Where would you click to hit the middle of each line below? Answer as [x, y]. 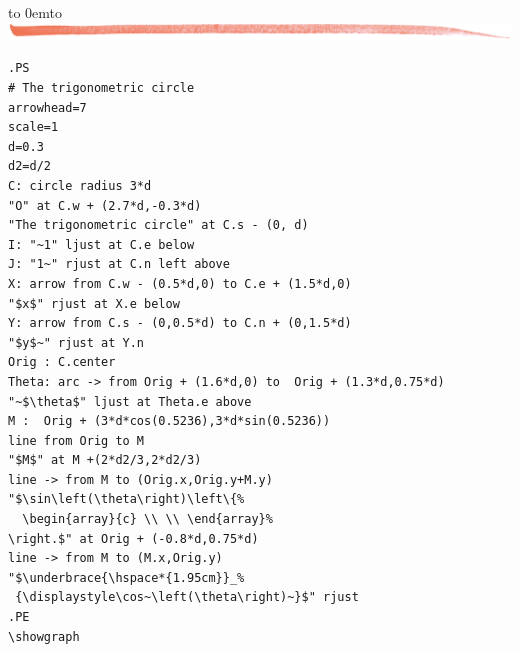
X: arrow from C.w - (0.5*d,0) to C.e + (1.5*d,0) [180, 283]
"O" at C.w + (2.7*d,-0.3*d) [105, 205]
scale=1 [33, 127]
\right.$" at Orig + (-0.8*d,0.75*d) [133, 538]
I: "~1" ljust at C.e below [101, 244]
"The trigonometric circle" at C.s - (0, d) [158, 225]
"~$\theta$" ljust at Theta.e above [130, 401]
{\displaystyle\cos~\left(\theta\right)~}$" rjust [187, 597]
